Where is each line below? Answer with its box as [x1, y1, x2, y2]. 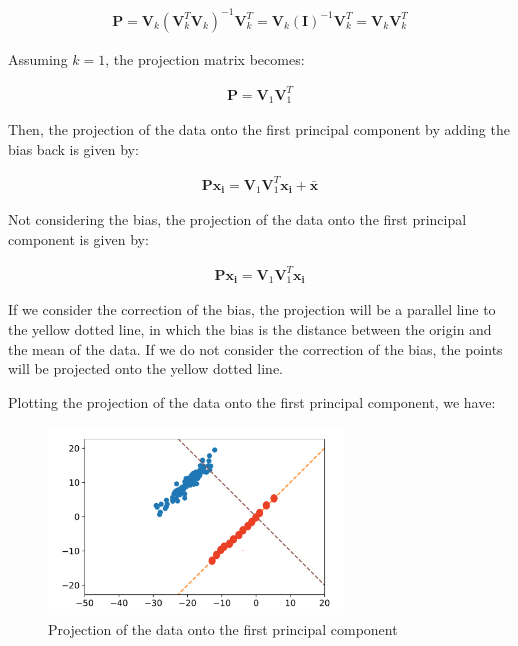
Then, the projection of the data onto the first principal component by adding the [8, 119, 510, 140]
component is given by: [8, 228, 149, 249]
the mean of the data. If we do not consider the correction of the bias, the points [8, 338, 503, 359]
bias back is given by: [8, 138, 139, 159]
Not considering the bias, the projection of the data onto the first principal [8, 209, 467, 230]
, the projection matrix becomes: [105, 48, 305, 69]
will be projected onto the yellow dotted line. [8, 358, 283, 379]
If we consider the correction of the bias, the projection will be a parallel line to [8, 299, 496, 320]
